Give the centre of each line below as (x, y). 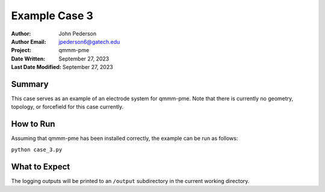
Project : (21, 50)
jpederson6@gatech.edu (89, 41)
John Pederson (77, 34)
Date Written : (28, 58)
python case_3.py (37, 149)
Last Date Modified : (36, 67)
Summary (30, 84)
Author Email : (29, 41)
